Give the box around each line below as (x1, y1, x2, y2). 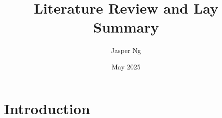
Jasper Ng (111, 45, 141, 55)
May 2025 (111, 61, 141, 71)
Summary (93, 17, 159, 37)
